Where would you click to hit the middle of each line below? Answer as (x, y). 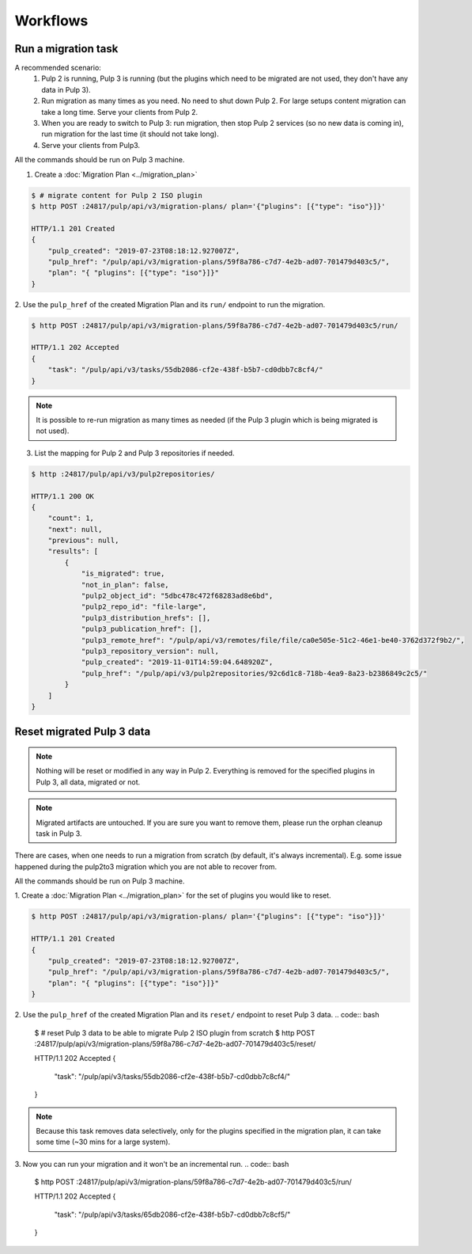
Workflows (51, 21)
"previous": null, (83, 541)
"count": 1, (71, 518)
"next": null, (75, 529)
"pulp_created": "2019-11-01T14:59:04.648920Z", (177, 662)
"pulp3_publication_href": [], (142, 629)
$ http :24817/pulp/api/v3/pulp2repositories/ (123, 474)
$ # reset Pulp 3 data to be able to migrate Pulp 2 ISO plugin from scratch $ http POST (175, 1032)
